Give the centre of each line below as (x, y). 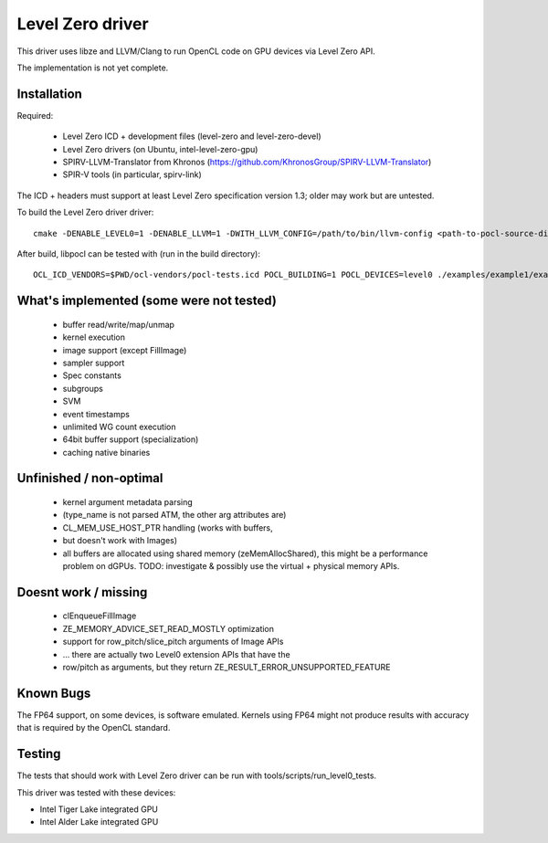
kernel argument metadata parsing (128, 502)
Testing (39, 754)
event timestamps (96, 414)
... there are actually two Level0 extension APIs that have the (177, 654)
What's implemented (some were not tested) (147, 301)
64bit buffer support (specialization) (131, 439)
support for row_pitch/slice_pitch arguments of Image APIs (173, 642)
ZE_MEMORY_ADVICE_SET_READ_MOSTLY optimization (168, 628)
